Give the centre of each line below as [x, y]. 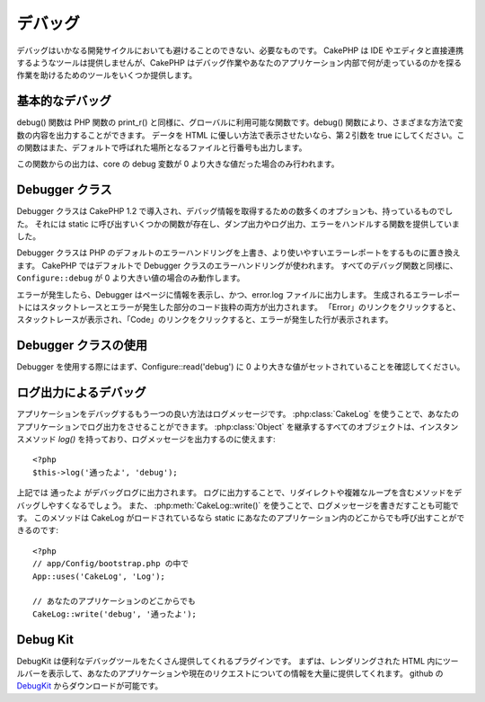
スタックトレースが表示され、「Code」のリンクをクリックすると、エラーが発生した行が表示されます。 [205, 320]
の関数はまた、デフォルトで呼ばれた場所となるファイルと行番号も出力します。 [162, 147]
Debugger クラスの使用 [82, 346]
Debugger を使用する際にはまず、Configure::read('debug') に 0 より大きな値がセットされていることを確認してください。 [241, 367]
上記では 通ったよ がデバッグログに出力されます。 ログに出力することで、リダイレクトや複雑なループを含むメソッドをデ [239, 493]
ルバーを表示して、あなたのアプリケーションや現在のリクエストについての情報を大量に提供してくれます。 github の [230, 673]
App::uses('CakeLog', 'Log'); [99, 576]
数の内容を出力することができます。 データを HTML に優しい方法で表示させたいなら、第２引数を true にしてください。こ [241, 135]
